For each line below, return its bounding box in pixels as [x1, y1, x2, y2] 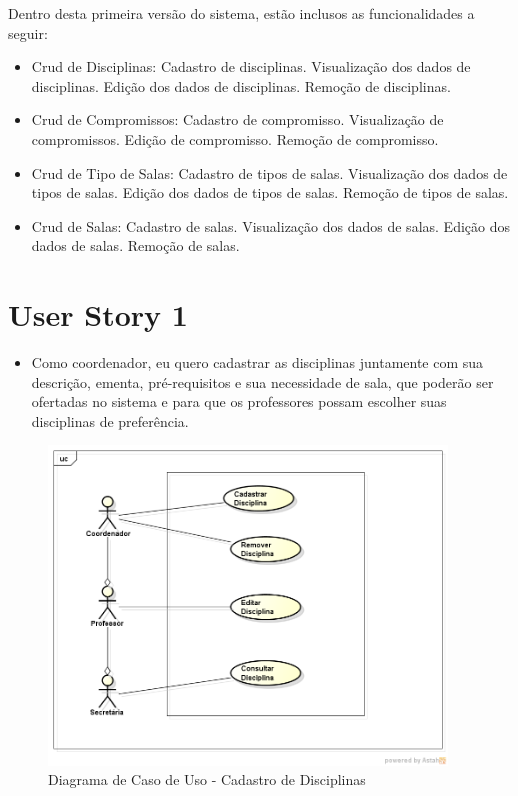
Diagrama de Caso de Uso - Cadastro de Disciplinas [48, 769, 366, 790]
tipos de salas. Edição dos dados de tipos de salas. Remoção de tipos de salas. [31, 182, 509, 203]
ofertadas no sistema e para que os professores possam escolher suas [31, 391, 447, 412]
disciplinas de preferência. [31, 410, 189, 431]
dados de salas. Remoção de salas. [31, 235, 240, 256]
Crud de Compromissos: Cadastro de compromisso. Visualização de [31, 109, 444, 130]
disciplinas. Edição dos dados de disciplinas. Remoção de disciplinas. [31, 75, 451, 96]
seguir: [8, 22, 48, 43]
